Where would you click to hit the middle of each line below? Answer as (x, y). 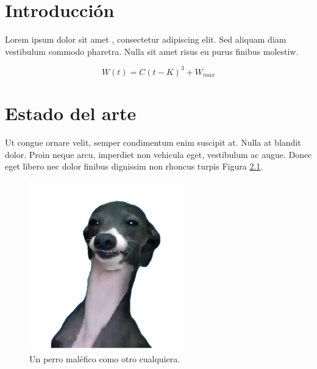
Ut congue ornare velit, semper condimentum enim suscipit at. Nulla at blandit (153, 142)
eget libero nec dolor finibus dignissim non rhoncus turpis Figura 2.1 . (134, 166)
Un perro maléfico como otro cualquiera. (105, 358)
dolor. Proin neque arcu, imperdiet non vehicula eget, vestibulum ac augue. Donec (158, 154)
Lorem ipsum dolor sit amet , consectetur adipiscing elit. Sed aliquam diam (146, 39)
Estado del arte (71, 113)
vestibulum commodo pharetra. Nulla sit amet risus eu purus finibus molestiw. (152, 51)
